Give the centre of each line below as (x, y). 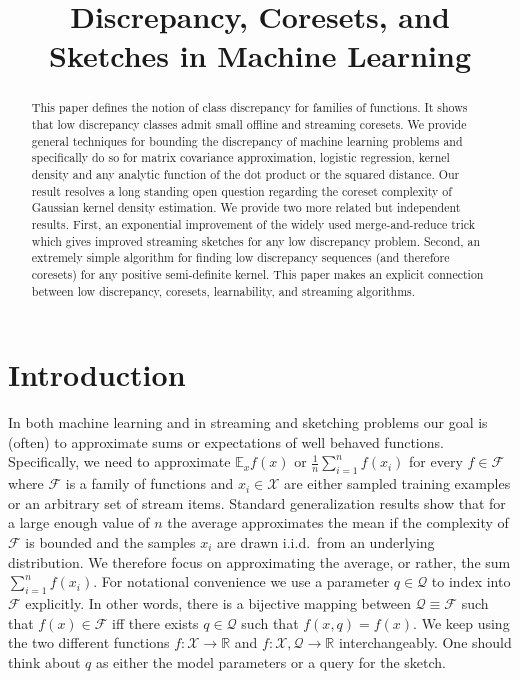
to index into (471, 581)
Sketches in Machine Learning (260, 55)
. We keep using (461, 622)
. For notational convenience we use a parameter (241, 581)
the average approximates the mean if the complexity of (338, 522)
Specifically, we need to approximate (119, 461)
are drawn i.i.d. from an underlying (326, 541)
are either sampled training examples (397, 483)
